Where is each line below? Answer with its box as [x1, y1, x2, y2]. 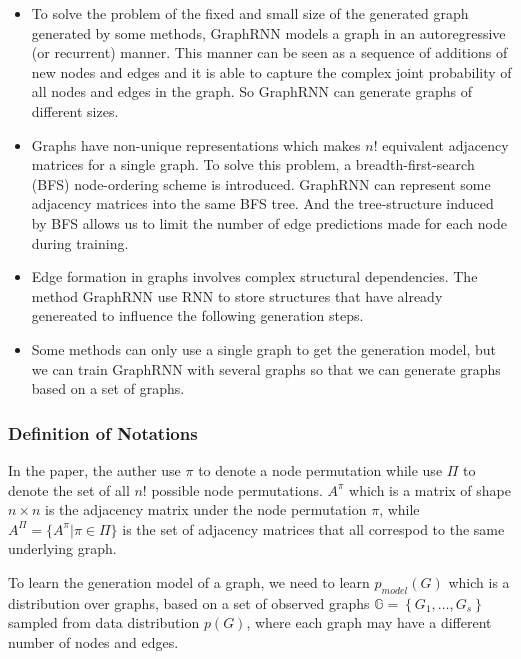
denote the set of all [8, 479, 130, 500]
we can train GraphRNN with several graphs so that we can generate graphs [31, 358, 501, 379]
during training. [31, 232, 129, 253]
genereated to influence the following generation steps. [31, 305, 364, 326]
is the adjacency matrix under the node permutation [45, 499, 367, 520]
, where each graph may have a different [246, 612, 492, 633]
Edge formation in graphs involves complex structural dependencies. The [31, 266, 478, 287]
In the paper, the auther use [8, 459, 181, 480]
